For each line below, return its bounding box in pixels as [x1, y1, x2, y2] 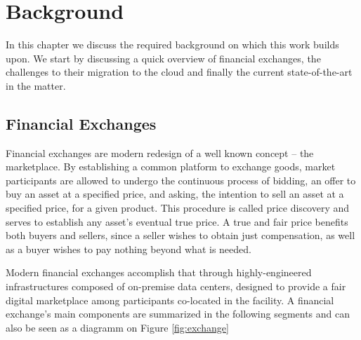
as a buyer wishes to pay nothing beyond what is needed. [6, 241, 251, 256]
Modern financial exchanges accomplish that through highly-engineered [6, 265, 312, 280]
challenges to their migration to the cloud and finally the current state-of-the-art [6, 64, 353, 79]
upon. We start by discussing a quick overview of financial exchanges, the [6, 50, 321, 65]
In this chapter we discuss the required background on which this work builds [6, 37, 339, 52]
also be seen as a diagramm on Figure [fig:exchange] [6, 320, 229, 334]
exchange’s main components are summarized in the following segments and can [6, 306, 350, 321]
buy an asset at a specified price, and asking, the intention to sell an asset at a [6, 186, 344, 201]
